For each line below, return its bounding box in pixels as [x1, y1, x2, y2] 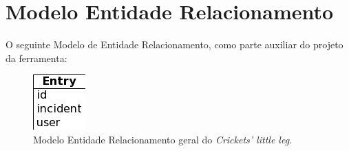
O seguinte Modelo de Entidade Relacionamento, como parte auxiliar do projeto [6, 37, 343, 52]
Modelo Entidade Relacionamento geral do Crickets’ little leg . [33, 132, 292, 146]
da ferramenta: [6, 50, 67, 65]
